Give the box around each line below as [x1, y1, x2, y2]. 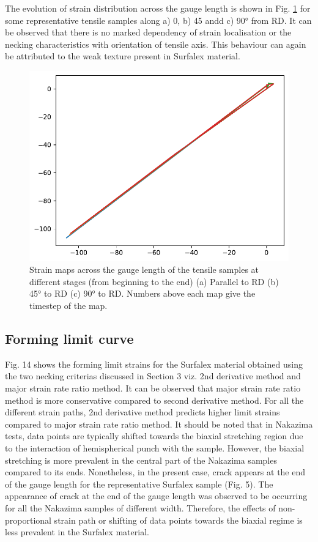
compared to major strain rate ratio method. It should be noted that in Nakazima [5, 417, 313, 430]
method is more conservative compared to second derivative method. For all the [5, 393, 304, 406]
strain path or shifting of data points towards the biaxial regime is [54, 513, 303, 526]
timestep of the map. [29, 299, 108, 312]
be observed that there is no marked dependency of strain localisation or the [5, 26, 292, 39]
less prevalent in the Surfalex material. [5, 525, 149, 538]
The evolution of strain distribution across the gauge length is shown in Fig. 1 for [5, 2, 311, 14]
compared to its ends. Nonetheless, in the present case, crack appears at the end [5, 466, 306, 478]
